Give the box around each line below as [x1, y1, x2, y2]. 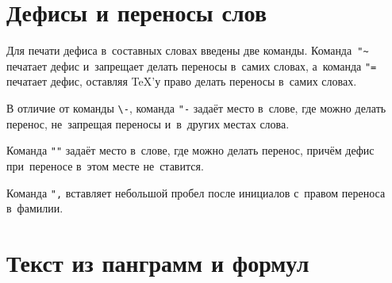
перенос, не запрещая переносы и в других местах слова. [6, 115, 290, 132]
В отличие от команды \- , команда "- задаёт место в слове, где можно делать [6, 100, 386, 117]
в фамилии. [6, 200, 63, 216]
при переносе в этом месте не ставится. [6, 157, 204, 174]
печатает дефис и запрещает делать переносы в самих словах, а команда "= [6, 57, 377, 74]
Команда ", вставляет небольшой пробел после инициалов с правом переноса [6, 184, 386, 201]
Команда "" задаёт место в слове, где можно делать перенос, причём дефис [6, 142, 375, 159]
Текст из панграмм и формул [6, 246, 309, 278]
